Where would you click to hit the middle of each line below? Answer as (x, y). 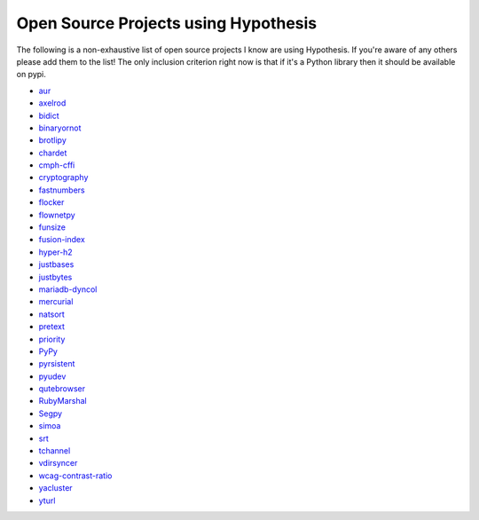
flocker (51, 202)
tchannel (55, 451)
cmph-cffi (57, 165)
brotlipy (52, 140)
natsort (52, 314)
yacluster (55, 488)
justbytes (55, 277)
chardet (53, 153)
